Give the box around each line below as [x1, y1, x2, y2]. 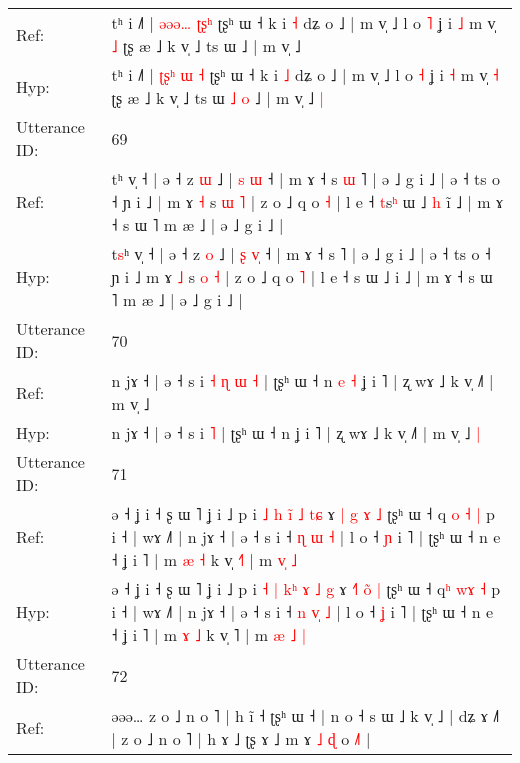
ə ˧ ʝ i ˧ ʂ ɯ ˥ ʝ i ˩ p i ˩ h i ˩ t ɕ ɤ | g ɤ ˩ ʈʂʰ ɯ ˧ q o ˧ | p [111, 502, 495, 525]
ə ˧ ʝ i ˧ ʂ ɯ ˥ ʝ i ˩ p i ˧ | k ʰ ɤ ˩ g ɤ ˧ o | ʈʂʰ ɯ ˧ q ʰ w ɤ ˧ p [111, 577, 501, 600]
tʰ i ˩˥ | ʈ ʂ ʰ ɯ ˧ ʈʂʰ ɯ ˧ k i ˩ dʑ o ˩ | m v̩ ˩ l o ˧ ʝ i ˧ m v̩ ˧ [111, 63, 499, 86]
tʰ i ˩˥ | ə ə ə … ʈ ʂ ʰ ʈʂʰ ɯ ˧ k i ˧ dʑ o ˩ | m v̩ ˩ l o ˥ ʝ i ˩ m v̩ [111, 11, 496, 34]
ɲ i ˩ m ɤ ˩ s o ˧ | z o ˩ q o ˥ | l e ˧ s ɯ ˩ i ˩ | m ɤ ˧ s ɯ [111, 265, 493, 288]
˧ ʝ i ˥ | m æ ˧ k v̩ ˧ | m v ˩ [111, 548, 298, 571]
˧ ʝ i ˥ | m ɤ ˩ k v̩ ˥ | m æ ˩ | [111, 623, 307, 646]
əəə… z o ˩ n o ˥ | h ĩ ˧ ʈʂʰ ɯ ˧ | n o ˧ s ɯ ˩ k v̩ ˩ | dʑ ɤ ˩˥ [111, 704, 500, 727]
